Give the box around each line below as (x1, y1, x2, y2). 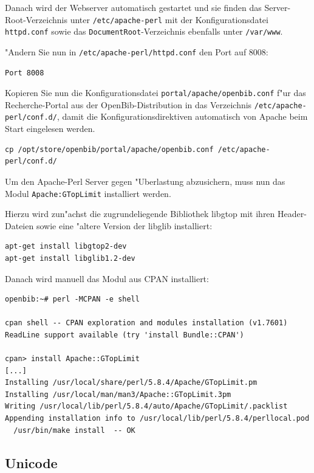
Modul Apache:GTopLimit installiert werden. (5, 187, 171, 199)
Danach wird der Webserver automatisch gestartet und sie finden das (5, 1, 262, 13)
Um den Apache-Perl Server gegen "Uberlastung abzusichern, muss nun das (5, 174, 285, 187)
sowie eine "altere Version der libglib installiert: (36, 219, 213, 232)
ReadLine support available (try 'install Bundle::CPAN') (5, 330, 244, 339)
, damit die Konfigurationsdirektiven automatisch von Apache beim (56, 110, 308, 123)
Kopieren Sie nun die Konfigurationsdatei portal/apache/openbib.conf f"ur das (5, 86, 306, 99)
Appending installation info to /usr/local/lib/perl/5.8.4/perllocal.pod (5, 414, 310, 423)
